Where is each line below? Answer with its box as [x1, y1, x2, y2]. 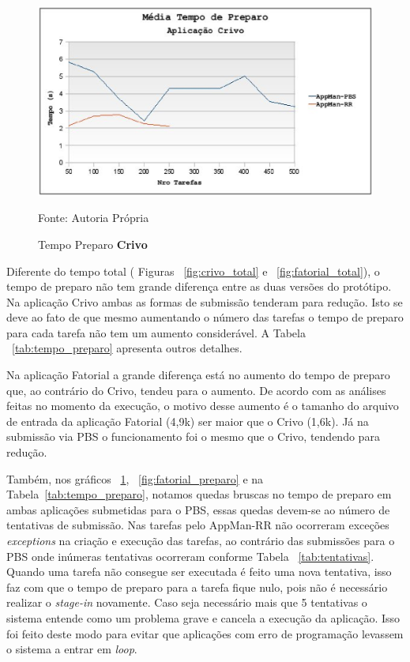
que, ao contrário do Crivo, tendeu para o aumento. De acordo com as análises [6, 382, 386, 398]
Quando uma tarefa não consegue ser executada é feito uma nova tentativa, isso [6, 563, 392, 580]
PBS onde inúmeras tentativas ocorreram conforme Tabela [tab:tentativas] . [6, 547, 374, 564]
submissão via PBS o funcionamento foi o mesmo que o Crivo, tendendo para [6, 428, 380, 445]
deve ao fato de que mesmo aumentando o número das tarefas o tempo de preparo [6, 309, 404, 325]
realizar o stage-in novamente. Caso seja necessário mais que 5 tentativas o [6, 594, 367, 611]
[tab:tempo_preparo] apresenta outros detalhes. [12, 340, 243, 356]
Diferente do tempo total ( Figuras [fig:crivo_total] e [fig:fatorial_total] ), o [6, 262, 380, 279]
